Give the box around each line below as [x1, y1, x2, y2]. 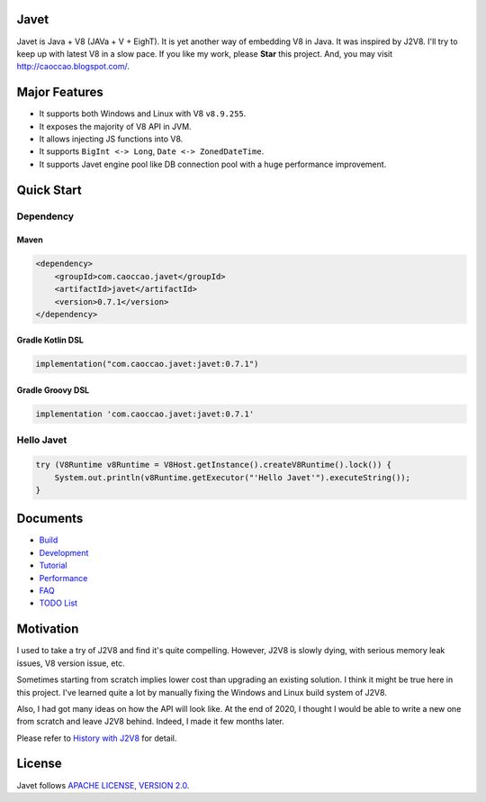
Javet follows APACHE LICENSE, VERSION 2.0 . [16, 779, 190, 790]
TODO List [39, 597, 78, 608]
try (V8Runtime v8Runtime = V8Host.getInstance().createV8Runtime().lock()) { [35, 460, 391, 470]
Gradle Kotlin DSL [16, 334, 85, 346]
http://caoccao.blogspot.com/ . [16, 61, 130, 72]
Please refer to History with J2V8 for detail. [16, 733, 177, 743]
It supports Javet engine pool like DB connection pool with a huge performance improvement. [39, 159, 387, 169]
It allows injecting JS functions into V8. [39, 133, 184, 144]
